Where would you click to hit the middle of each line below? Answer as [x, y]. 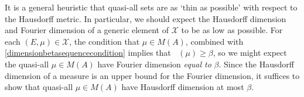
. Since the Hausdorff [256, 64]
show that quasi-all [39, 87]
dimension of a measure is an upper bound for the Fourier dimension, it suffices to [152, 75]
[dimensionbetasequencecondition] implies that [88, 53]
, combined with [214, 41]
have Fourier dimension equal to [154, 64]
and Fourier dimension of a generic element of [87, 30]
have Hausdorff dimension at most [183, 87]
